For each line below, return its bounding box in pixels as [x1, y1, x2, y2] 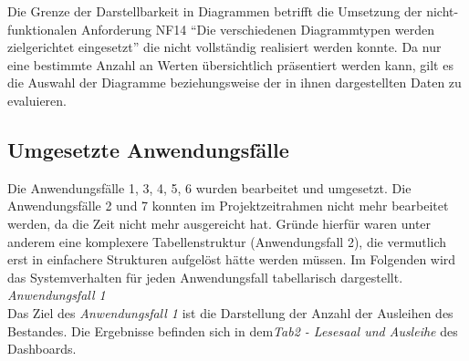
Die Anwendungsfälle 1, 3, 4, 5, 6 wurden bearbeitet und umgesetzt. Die [7, 178, 412, 197]
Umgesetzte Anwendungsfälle [7, 135, 289, 163]
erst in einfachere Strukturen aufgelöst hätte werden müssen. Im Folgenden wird [7, 250, 456, 269]
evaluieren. [7, 90, 67, 109]
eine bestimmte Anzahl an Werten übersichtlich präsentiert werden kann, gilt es [7, 55, 453, 74]
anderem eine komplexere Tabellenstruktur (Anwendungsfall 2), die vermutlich [7, 232, 447, 251]
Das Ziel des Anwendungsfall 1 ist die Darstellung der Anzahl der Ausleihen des [7, 303, 453, 322]
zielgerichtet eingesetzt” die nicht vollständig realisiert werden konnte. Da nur [7, 37, 442, 57]
